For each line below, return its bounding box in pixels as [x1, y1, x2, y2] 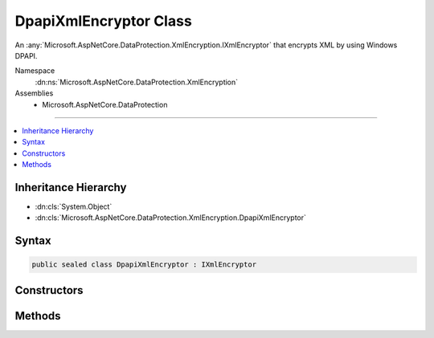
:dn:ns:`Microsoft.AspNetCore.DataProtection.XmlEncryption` [35, 77, 239, 87]
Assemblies [14, 88, 54, 98]
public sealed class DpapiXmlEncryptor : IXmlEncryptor [31, 260, 257, 269]
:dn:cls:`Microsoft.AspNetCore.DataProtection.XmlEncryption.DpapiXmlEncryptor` [35, 213, 307, 222]
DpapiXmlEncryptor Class [14, 12, 192, 30]
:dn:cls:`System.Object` [35, 202, 113, 211]
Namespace [14, 66, 55, 75]
